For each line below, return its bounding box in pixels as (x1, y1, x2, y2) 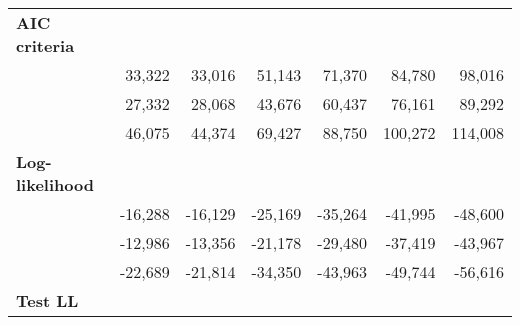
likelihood (16, 173, 94, 196)
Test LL (16, 289, 79, 312)
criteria (16, 34, 75, 57)
